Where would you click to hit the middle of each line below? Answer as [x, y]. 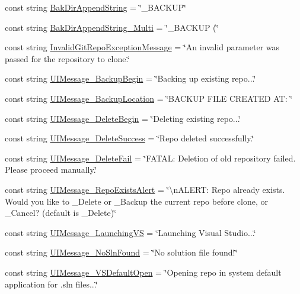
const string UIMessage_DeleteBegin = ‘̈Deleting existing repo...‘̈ [123, 118]
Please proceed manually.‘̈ [51, 169]
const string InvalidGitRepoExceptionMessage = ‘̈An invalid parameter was [142, 47]
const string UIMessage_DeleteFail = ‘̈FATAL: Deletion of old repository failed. [150, 158]
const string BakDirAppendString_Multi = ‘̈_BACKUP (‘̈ [112, 27]
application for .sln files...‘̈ [51, 284]
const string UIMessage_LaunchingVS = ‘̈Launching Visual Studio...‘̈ [130, 232]
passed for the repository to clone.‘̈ [67, 58]
